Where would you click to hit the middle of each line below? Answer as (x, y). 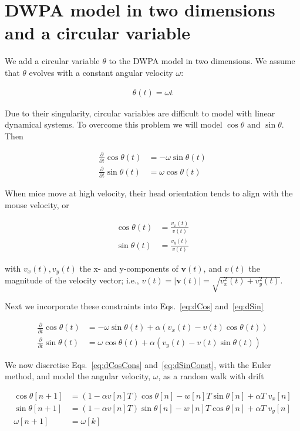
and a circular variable (98, 33)
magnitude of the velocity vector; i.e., (72, 280)
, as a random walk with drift (211, 376)
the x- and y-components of (129, 268)
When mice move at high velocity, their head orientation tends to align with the (149, 193)
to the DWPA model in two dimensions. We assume (202, 61)
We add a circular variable (52, 61)
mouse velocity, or (37, 204)
